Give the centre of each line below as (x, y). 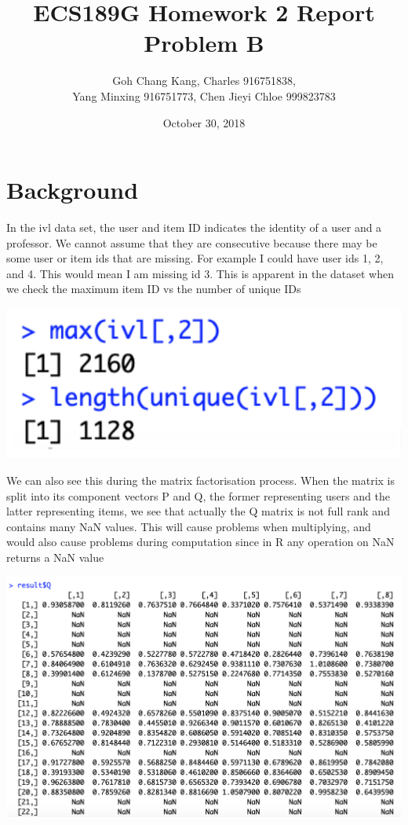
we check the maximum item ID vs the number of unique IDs (154, 289)
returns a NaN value (55, 557)
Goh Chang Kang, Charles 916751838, (204, 81)
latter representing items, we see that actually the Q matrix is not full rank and (198, 511)
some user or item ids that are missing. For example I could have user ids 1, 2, (195, 258)
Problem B (204, 43)
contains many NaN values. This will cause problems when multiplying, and (189, 526)
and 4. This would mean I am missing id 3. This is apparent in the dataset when (200, 273)
